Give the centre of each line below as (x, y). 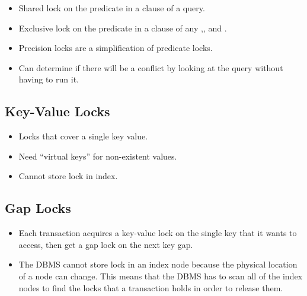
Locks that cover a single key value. (83, 136)
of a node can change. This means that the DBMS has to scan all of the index (161, 276)
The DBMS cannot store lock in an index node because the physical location (158, 264)
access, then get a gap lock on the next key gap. (106, 244)
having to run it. (49, 79)
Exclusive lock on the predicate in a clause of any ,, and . (123, 28)
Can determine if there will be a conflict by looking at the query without (151, 67)
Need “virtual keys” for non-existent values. (98, 156)
